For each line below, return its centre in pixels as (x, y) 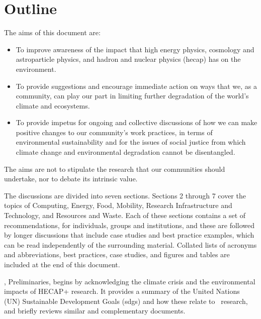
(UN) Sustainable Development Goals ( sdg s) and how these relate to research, (126, 301)
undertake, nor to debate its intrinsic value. (71, 179)
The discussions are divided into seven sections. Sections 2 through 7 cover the (125, 195)
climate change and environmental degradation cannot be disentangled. (125, 152)
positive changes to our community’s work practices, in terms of (114, 132)
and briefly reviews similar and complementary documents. (95, 311)
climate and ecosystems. (53, 105)
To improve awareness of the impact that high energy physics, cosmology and (135, 49)
